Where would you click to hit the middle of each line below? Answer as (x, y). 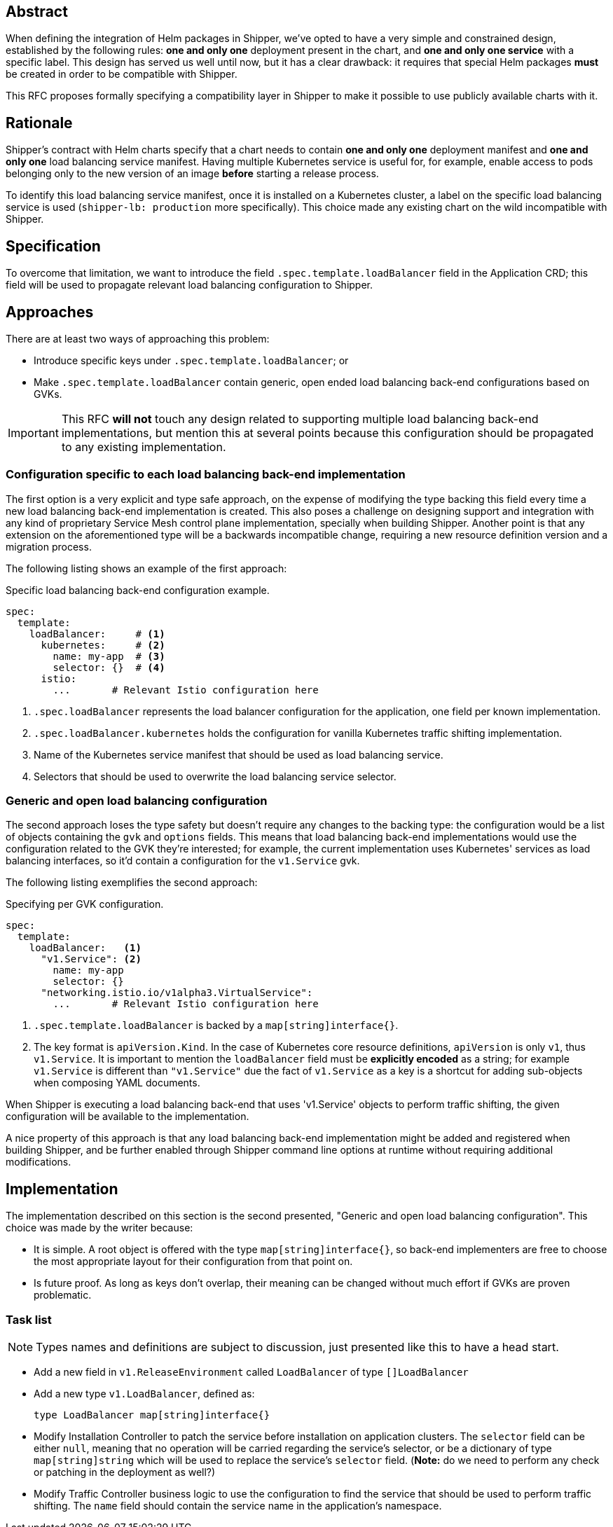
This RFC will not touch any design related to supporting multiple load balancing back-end (300, 419)
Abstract (37, 12)
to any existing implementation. (144, 447)
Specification (53, 246)
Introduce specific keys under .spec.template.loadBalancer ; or (191, 360)
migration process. (49, 546)
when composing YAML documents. (117, 1083)
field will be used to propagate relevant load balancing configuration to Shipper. (190, 285)
